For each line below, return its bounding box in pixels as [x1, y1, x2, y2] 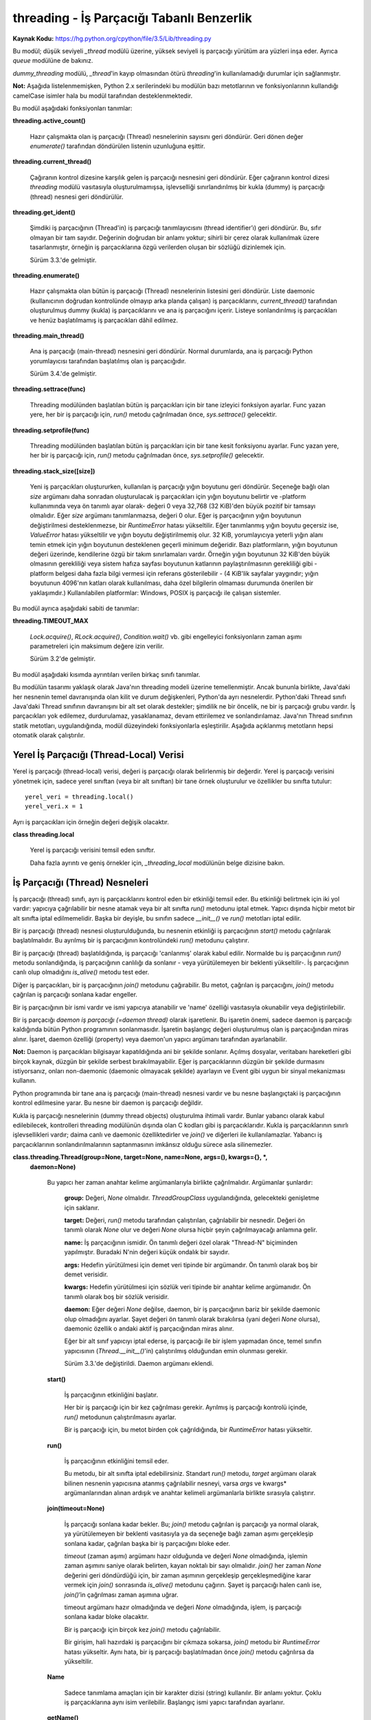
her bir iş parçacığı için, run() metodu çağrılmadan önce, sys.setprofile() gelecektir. [30, 451, 265, 460]
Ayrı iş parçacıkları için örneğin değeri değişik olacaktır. [12, 817, 170, 826]
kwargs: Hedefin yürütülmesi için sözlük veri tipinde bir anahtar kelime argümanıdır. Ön [64, 1283, 311, 1291]
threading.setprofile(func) [12, 426, 90, 434]
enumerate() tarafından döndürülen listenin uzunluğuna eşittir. [30, 142, 205, 151]
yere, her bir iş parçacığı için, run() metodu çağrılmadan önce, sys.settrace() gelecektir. [30, 410, 278, 419]
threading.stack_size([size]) [12, 466, 95, 475]
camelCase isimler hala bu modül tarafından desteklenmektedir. [12, 92, 193, 100]
